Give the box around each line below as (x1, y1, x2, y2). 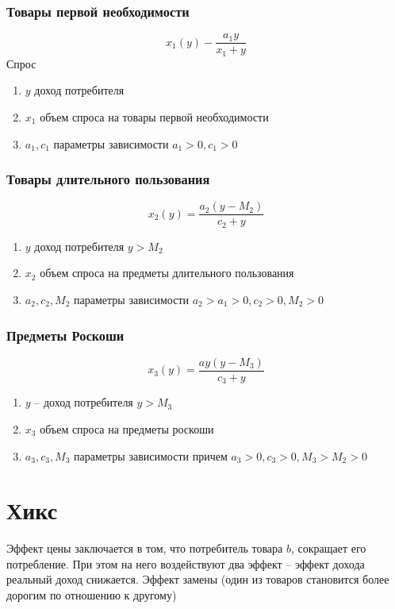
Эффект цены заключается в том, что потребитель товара (6, 540, 283, 557)
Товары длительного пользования (6, 169, 210, 189)
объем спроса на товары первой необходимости (40, 108, 269, 125)
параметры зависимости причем (74, 447, 228, 464)
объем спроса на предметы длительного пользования (40, 264, 294, 281)
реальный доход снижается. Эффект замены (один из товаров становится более (6, 571, 389, 588)
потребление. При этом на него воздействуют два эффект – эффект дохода (6, 555, 365, 572)
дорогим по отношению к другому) (6, 587, 177, 603)
